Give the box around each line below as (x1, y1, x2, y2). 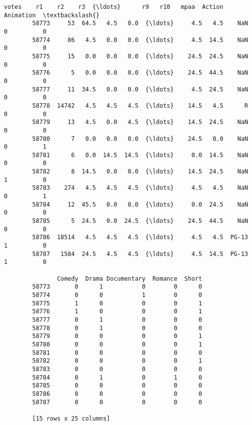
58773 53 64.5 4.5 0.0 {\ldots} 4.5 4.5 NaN (32, 20, 248, 27)
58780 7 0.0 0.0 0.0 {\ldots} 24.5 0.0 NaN (32, 135, 248, 142)
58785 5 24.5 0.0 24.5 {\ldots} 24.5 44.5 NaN (32, 217, 248, 225)
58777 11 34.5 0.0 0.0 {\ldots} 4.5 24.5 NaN (32, 85, 248, 93)
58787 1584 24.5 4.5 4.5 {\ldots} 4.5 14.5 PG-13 (32, 250, 248, 257)
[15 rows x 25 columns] (32, 415, 110, 422)
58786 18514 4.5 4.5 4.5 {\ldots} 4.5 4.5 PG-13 (32, 234, 248, 241)
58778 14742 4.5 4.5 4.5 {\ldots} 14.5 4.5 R (32, 102, 248, 109)
